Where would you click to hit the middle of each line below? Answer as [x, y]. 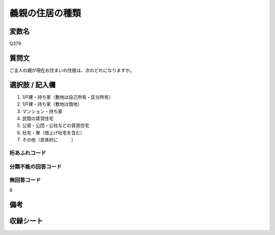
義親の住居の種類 [45, 13]
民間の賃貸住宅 [38, 119]
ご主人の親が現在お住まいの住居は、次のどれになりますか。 [72, 70]
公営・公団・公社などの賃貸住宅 [56, 125]
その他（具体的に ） [49, 140]
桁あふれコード [28, 153]
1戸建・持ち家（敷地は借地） [52, 104]
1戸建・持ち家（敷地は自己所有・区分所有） [68, 97]
